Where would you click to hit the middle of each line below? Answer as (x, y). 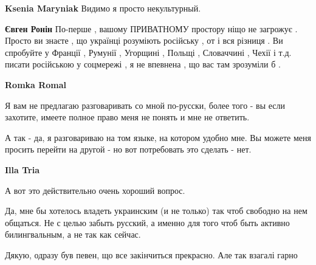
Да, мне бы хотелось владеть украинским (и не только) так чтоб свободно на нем (156, 211)
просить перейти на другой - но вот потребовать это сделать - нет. (128, 149)
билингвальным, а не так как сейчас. (73, 234)
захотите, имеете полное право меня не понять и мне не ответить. (127, 117)
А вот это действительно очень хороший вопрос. (95, 190)
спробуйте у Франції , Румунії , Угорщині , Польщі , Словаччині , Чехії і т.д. (148, 52)
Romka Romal (36, 84)
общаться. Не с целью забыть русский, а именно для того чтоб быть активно (147, 222)
